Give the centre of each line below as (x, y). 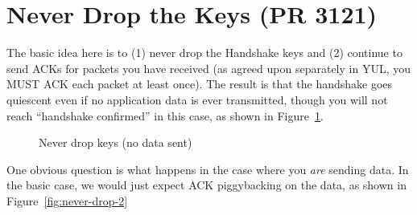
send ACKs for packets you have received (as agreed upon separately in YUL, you (208, 68)
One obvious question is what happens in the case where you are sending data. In (208, 169)
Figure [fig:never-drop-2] (67, 200)
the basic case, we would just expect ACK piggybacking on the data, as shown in (206, 185)
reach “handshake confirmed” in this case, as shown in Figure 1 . (165, 115)
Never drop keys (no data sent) (116, 142)
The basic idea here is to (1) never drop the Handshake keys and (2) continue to (204, 53)
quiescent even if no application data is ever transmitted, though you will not (197, 99)
